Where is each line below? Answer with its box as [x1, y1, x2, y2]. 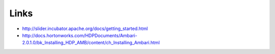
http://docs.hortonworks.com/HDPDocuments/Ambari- [22, 32, 137, 38]
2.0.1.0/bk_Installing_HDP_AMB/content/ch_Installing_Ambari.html [22, 40, 160, 46]
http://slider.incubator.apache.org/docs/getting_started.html [22, 25, 148, 32]
